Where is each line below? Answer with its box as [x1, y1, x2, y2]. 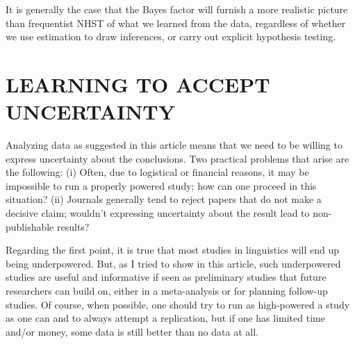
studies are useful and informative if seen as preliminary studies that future [6, 270, 327, 284]
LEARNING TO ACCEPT [6, 69, 270, 98]
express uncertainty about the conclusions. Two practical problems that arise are [6, 151, 349, 165]
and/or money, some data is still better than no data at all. [6, 324, 258, 338]
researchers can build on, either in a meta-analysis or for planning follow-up [6, 284, 328, 298]
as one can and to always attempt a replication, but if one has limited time [6, 311, 325, 325]
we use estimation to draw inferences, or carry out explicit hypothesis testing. [6, 29, 336, 44]
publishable [6, 219, 54, 234]
